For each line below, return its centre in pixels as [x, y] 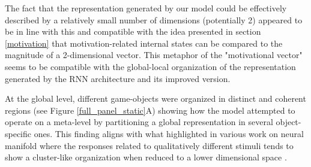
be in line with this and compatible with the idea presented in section [133, 31]
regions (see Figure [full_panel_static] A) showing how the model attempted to [150, 110]
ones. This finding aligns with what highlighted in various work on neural [169, 133]
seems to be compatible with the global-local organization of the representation [150, 66]
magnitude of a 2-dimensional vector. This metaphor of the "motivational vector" [154, 55]
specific [18, 133]
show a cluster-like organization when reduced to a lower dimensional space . [146, 157]
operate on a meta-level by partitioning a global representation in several [139, 122]
